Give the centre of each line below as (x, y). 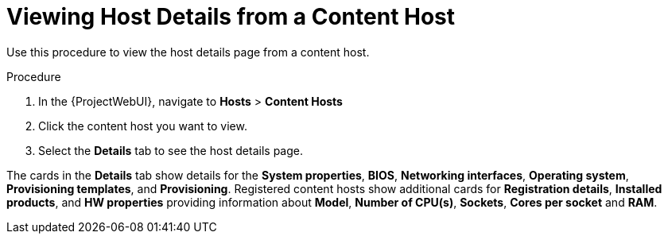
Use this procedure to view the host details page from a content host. (188, 52)
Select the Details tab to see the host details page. (171, 150)
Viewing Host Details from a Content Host (231, 17)
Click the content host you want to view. (143, 126)
